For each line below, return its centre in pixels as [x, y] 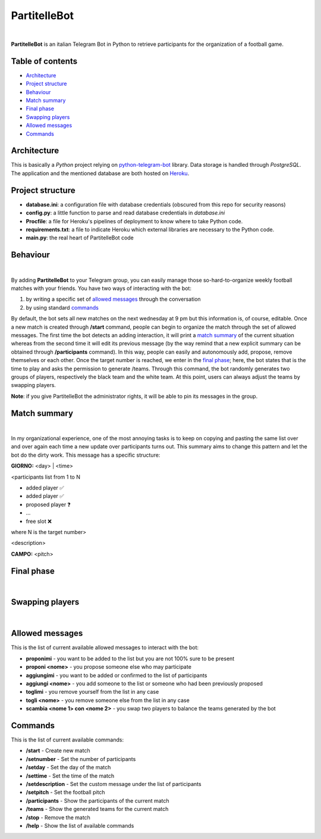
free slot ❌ [39, 521]
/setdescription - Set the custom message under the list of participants [114, 784]
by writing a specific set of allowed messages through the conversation [114, 299]
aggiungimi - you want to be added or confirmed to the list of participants [117, 675]
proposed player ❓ [48, 504]
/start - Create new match [58, 751]
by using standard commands [62, 307]
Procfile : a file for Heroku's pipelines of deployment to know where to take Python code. [134, 221]
